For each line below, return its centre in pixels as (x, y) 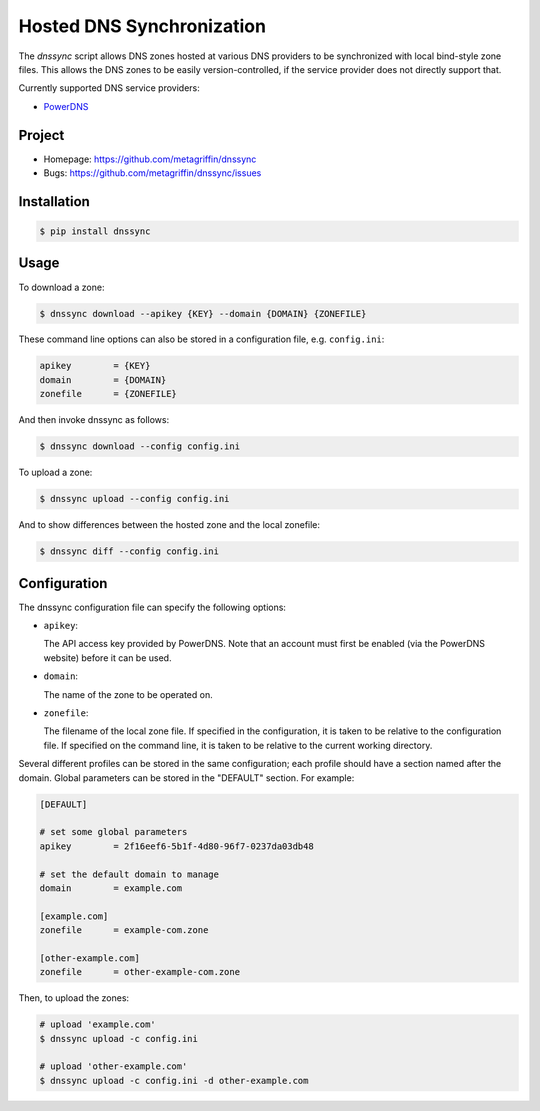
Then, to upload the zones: (74, 998)
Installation (54, 201)
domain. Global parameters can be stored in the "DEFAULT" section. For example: (186, 777)
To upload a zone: (55, 472)
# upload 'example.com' (98, 1024)
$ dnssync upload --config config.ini (134, 499)
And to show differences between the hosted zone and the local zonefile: (169, 525)
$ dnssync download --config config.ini (139, 446)
